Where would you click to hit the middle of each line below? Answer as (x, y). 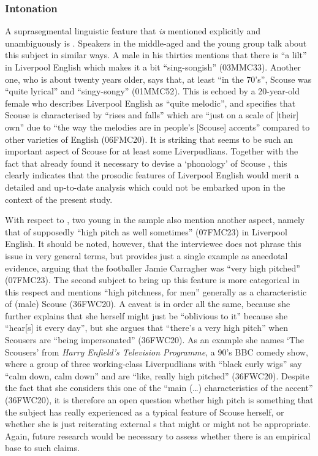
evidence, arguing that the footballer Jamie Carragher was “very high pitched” (153, 268)
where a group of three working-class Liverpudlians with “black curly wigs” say (153, 364)
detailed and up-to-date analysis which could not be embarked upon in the (145, 187)
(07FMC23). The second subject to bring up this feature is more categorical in (152, 280)
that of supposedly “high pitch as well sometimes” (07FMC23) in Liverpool (146, 231)
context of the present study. (59, 199)
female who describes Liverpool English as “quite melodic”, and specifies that (150, 103)
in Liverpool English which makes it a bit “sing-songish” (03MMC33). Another (153, 67)
